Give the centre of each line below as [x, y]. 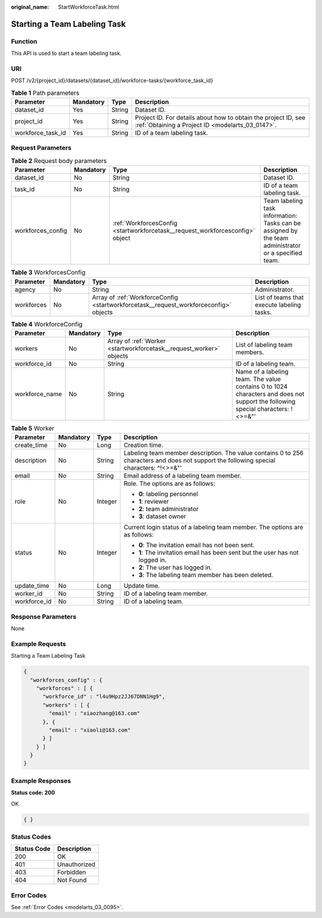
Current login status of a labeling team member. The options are [213, 527]
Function [24, 41]
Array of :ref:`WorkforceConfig [135, 297]
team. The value [258, 379]
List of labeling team [264, 344]
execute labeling [278, 304]
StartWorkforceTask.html [89, 7]
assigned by [281, 231]
